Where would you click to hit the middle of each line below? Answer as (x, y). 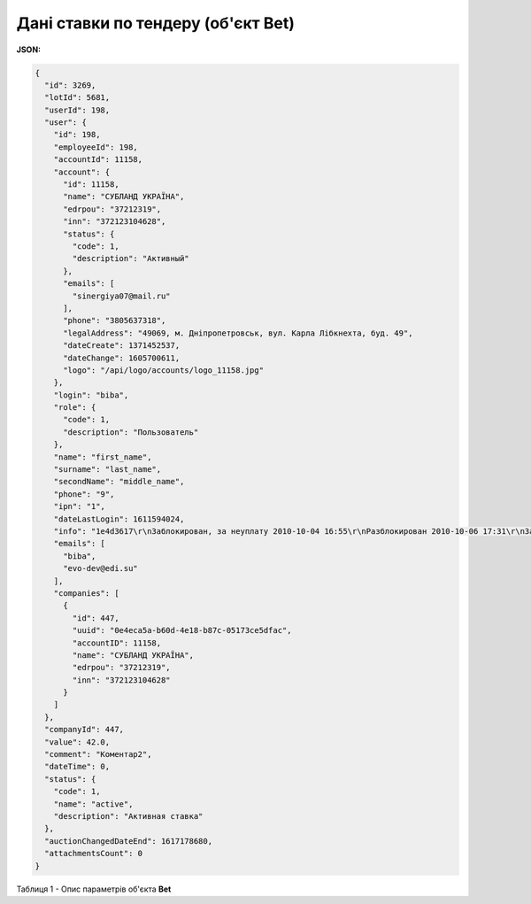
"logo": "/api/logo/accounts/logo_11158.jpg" (164, 370)
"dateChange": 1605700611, (122, 358)
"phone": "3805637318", (115, 321)
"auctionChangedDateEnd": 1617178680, (128, 841)
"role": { (75, 408)
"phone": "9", (84, 494)
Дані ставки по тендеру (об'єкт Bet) (156, 23)
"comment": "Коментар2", (98, 754)
